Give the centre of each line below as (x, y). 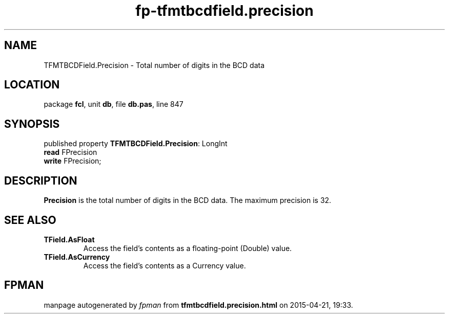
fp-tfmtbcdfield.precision (224, 11)
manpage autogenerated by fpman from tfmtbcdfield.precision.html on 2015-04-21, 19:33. (198, 305)
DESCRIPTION (41, 180)
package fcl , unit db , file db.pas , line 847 (114, 104)
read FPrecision (70, 152)
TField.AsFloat (69, 239)
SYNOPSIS (32, 124)
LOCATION (32, 85)
